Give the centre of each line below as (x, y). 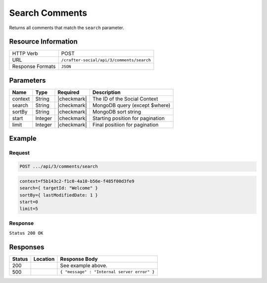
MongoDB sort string (116, 112)
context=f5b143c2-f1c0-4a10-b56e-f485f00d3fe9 (77, 181)
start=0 (29, 202)
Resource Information (43, 42)
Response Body (79, 259)
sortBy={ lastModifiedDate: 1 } (59, 195)
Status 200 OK (26, 233)
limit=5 (29, 209)
